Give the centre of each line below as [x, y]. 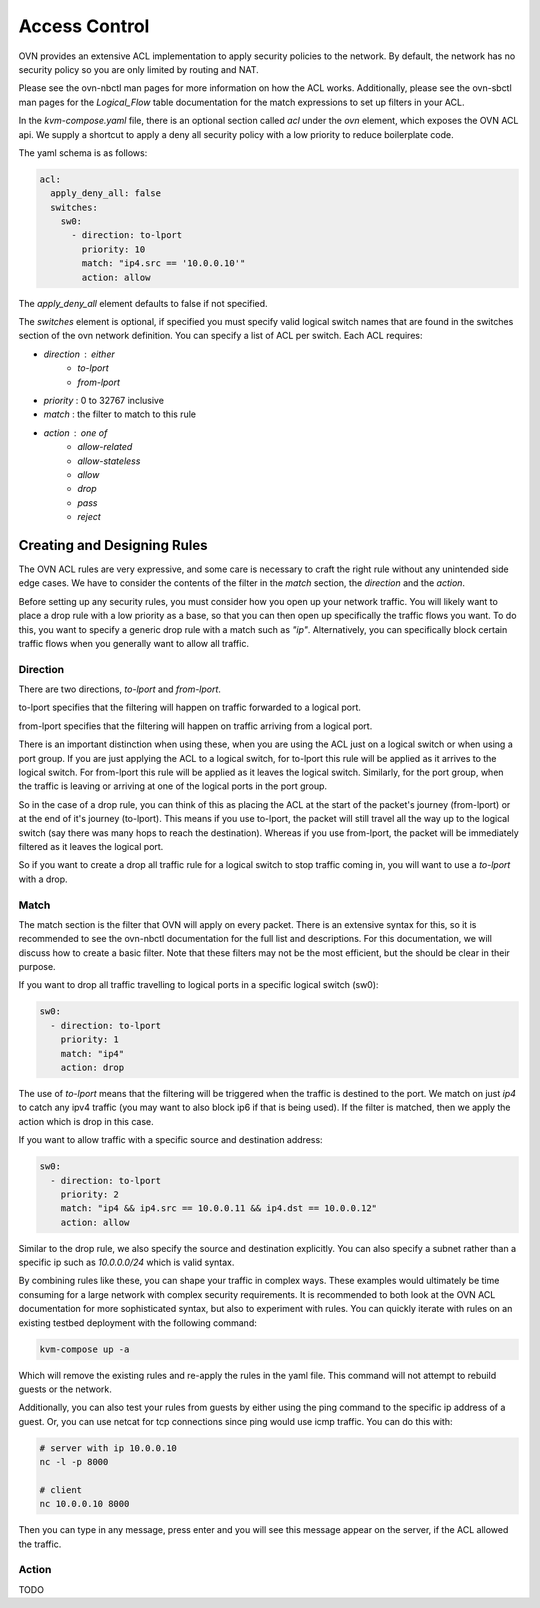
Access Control [84, 26]
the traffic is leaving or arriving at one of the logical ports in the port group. [173, 786]
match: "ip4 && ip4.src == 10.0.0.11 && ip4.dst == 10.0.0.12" [219, 1208]
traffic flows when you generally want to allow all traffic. [134, 643]
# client [61, 1489]
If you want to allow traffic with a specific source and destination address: [171, 1140]
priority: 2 [90, 1194]
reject [89, 517]
